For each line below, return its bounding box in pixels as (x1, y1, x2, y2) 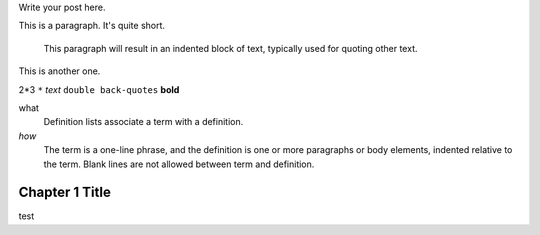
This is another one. (18, 65, 101, 77)
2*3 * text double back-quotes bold (18, 83, 180, 95)
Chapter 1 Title (18, 184, 112, 201)
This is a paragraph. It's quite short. (18, 20, 165, 32)
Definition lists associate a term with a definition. (43, 116, 244, 128)
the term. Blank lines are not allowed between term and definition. (43, 158, 315, 170)
